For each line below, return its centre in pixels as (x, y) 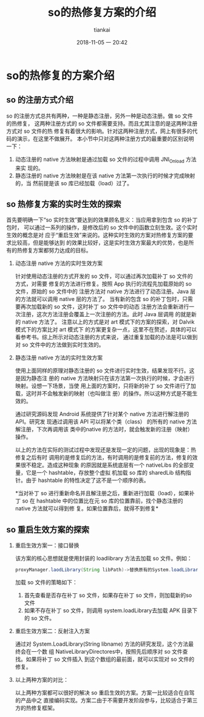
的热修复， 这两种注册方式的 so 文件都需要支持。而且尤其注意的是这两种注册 (102, 123)
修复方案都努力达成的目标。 (57, 250)
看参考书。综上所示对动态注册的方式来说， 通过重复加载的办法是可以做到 (106, 337)
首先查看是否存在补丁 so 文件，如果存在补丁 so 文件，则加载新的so (108, 595)
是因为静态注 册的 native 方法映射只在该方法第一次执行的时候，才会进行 (105, 378)
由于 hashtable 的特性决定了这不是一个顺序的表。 (88, 480)
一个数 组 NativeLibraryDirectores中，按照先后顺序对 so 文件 (107, 652)
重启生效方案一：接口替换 (47, 545)
